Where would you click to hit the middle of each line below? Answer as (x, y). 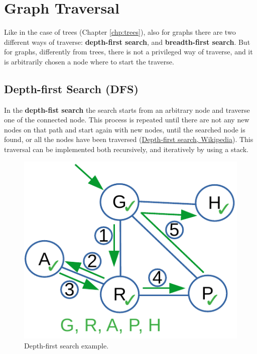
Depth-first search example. (67, 345)
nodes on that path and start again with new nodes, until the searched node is (125, 129)
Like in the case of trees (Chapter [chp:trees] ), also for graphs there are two (120, 32)
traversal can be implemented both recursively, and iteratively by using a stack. (126, 149)
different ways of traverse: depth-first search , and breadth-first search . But (127, 42)
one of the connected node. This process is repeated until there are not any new (127, 120)
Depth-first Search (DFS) (71, 88)
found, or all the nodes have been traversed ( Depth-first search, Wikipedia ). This (129, 139)
